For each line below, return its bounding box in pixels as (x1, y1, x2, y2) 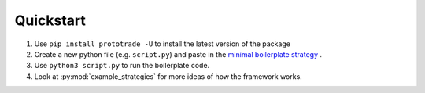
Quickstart (14, 12, 87, 29)
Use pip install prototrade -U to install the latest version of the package (34, 39, 291, 48)
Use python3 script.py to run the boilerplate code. (34, 61, 210, 70)
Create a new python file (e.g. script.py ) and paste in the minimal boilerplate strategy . (34, 49, 323, 59)
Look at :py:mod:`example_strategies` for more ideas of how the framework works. (34, 71, 302, 81)
